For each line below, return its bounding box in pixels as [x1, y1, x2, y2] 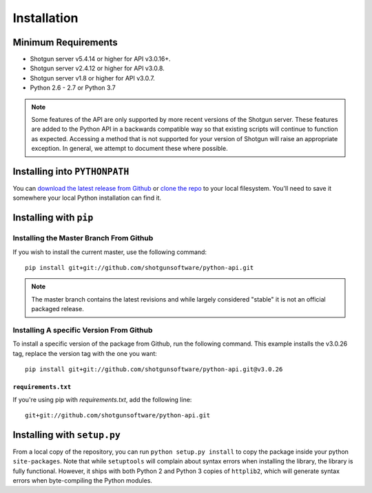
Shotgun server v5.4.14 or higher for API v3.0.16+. [30, 55, 172, 63]
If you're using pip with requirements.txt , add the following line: [12, 395, 192, 403]
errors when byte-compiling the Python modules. [12, 476, 153, 485]
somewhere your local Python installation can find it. [12, 193, 162, 202]
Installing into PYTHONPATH [12, 166, 130, 177]
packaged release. [31, 305, 84, 313]
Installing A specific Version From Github [12, 325, 153, 335]
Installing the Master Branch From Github [12, 233, 154, 243]
